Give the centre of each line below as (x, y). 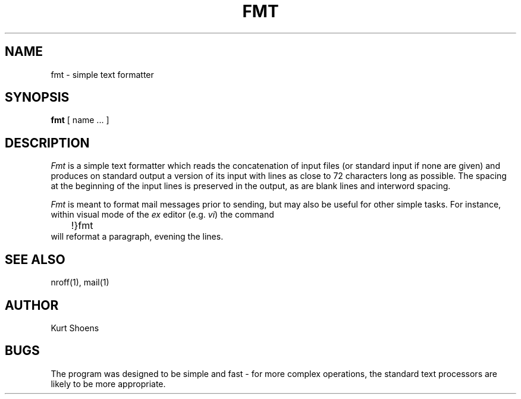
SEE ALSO (35, 259)
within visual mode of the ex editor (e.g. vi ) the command (162, 215)
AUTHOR (32, 305)
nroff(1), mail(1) (80, 282)
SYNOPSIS (37, 98)
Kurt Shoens (75, 328)
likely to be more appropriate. (108, 384)
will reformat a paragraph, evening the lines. (137, 237)
